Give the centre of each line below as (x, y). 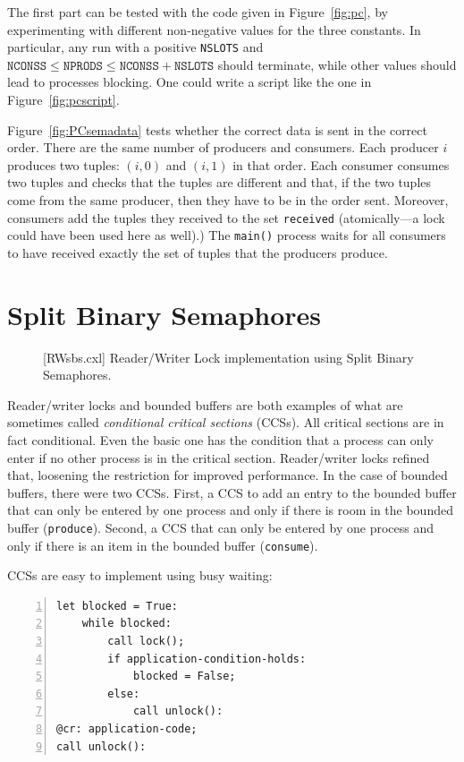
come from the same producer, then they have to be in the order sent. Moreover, (228, 200)
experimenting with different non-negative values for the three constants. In (214, 29)
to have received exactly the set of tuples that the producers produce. (198, 252)
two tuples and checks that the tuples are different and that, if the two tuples (219, 182)
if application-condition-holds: (207, 659)
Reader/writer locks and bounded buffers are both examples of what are (205, 404)
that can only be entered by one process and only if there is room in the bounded (230, 510)
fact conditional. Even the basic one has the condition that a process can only (220, 440)
